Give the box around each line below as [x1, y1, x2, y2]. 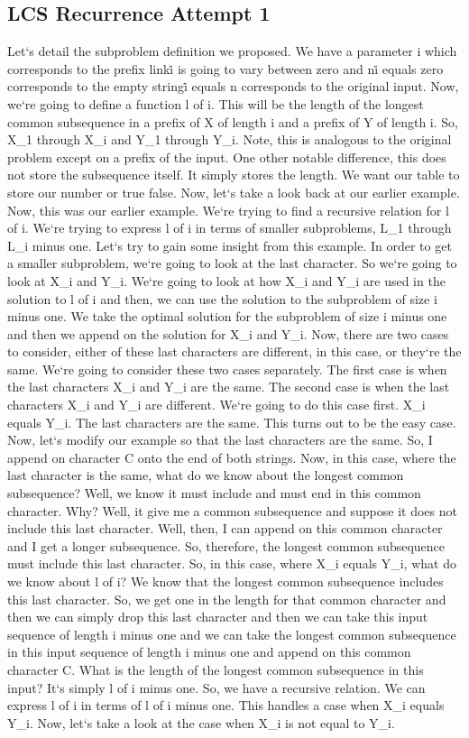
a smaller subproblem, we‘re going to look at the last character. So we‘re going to [7, 254, 457, 272]
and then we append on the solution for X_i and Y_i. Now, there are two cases [7, 324, 449, 343]
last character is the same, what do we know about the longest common [7, 466, 404, 484]
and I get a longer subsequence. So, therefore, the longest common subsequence [7, 536, 446, 555]
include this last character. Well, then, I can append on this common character [7, 519, 443, 538]
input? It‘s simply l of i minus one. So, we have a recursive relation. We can [7, 678, 426, 696]
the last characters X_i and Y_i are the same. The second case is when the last [7, 377, 450, 396]
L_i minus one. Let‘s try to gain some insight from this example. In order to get [7, 235, 452, 254]
